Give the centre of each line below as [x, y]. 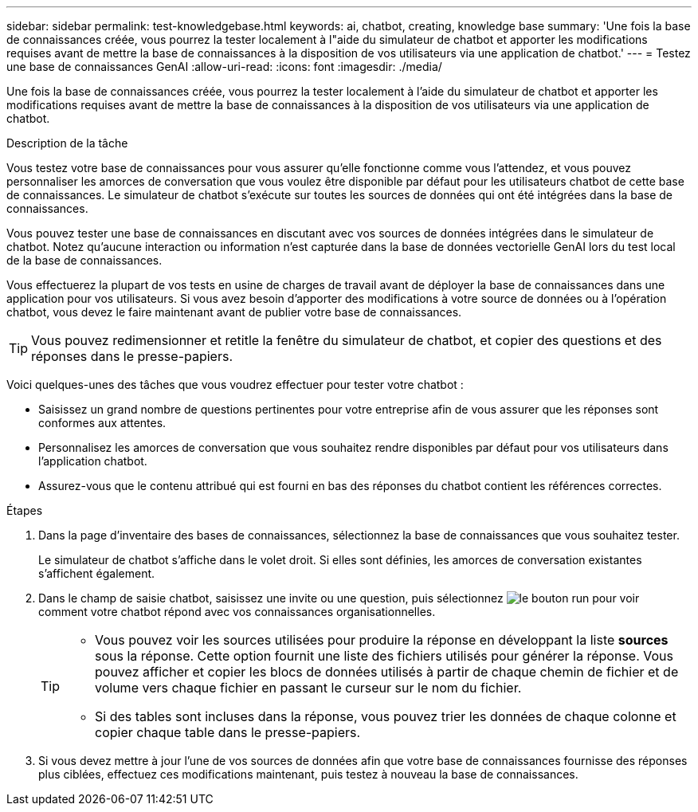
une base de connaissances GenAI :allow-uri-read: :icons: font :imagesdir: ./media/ [224, 67]
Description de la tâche [67, 143]
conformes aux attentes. [102, 423]
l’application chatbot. [93, 461]
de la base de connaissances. [84, 260]
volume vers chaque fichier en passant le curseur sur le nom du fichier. [308, 688]
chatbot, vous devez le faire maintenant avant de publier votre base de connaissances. [234, 312]
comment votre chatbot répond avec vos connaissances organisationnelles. [237, 612]
